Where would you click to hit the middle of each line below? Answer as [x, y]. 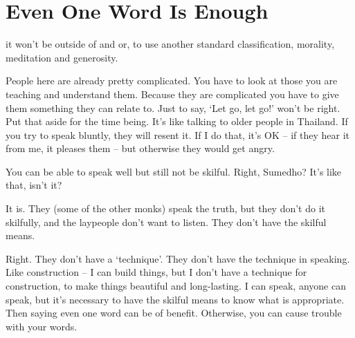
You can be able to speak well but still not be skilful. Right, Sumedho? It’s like [174, 171]
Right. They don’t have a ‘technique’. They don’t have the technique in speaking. [178, 258]
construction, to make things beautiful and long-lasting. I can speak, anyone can [176, 286]
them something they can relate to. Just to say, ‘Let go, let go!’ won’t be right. [173, 107]
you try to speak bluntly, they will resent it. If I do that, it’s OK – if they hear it [177, 134]
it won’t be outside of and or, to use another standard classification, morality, [170, 44]
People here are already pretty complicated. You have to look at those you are [172, 81]
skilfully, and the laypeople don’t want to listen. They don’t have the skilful [166, 222]
